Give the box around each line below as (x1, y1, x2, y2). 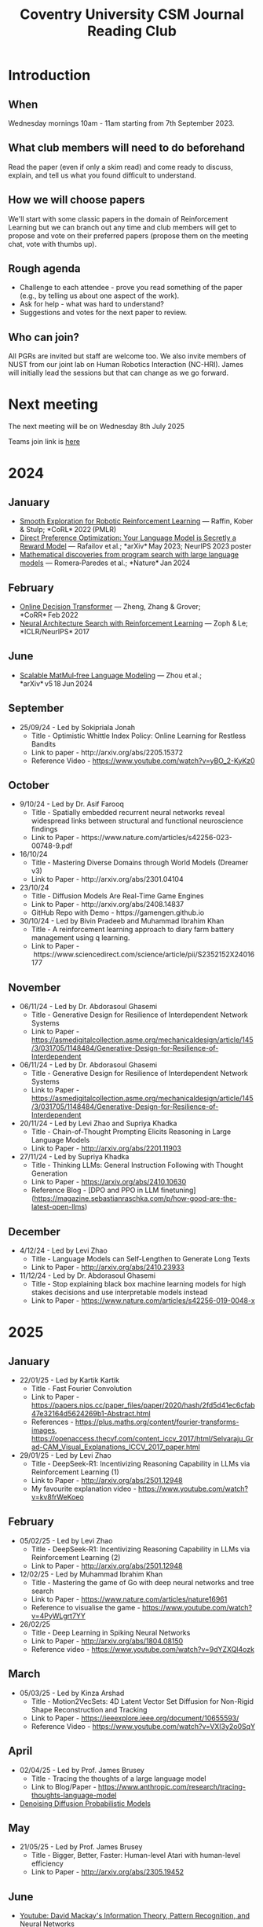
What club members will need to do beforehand (8, 141, 246, 155)
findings (31, 824, 58, 834)
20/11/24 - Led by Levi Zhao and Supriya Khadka (19, 1118, 177, 1129)
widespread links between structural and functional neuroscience (31, 816, 243, 826)
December (8, 1224, 61, 1239)
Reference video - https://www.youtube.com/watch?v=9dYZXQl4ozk (31, 1644, 255, 1654)
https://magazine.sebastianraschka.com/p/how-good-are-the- (34, 1194, 237, 1203)
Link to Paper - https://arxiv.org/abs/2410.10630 (31, 1177, 187, 1187)
